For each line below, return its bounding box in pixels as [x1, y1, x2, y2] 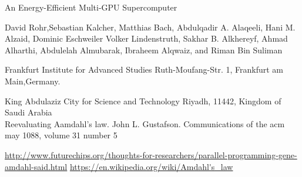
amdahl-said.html [5, 160, 68, 172]
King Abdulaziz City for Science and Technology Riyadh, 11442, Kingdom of [5, 94, 281, 107]
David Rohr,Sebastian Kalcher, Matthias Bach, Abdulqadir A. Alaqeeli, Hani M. [5, 21, 296, 33]
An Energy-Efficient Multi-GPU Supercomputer [5, 1, 177, 13]
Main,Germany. [5, 74, 61, 87]
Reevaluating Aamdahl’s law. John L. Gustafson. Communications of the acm [5, 117, 285, 130]
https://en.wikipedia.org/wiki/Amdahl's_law [69, 160, 233, 172]
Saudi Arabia [5, 106, 52, 118]
